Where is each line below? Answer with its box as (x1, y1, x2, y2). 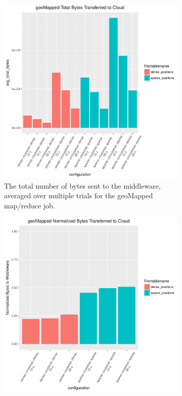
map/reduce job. (4, 200, 55, 210)
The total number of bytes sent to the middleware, (4, 180, 161, 191)
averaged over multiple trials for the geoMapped (4, 190, 153, 201)
